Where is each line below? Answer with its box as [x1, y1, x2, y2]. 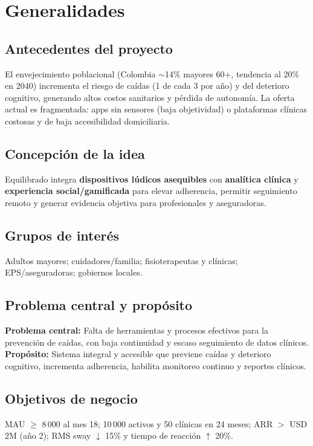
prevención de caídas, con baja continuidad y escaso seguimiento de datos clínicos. [5, 335, 309, 348]
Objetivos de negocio [5, 389, 138, 407]
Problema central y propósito [5, 296, 193, 314]
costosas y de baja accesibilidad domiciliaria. [5, 114, 170, 127]
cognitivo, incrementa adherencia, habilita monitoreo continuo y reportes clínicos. [5, 359, 306, 372]
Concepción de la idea [5, 144, 145, 163]
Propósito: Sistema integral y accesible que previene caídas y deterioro [5, 347, 271, 360]
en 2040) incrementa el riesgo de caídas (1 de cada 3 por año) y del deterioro [5, 79, 289, 92]
